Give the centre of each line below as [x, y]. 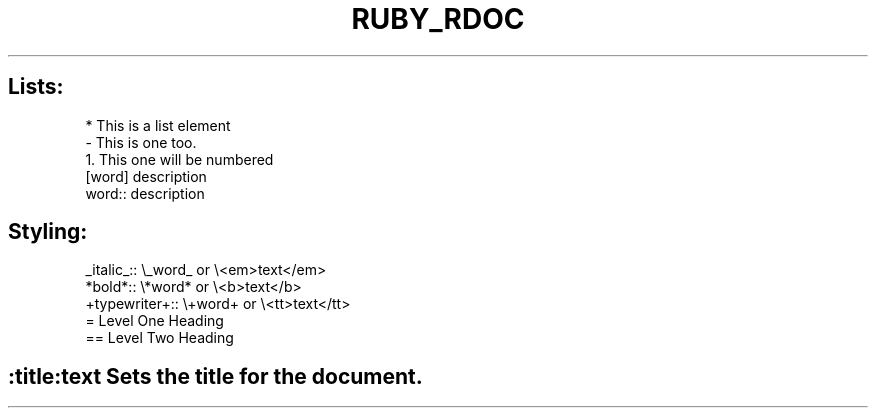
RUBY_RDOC [438, 19]
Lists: [36, 87]
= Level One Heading [154, 321]
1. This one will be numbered [179, 159]
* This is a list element [158, 125]
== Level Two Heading [159, 338]
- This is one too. [141, 142]
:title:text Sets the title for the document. [215, 376]
